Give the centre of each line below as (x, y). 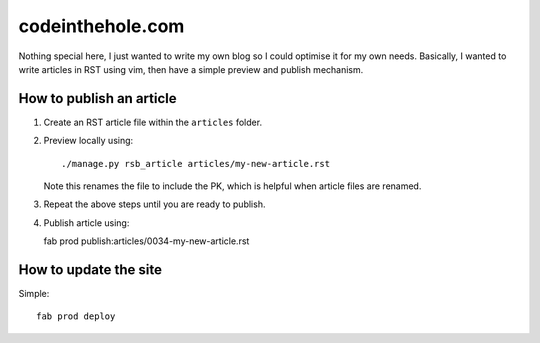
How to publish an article (97, 98)
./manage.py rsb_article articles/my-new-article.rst (195, 163)
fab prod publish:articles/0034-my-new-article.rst (146, 241)
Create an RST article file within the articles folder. (153, 122)
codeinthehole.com (101, 26)
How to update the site (90, 269)
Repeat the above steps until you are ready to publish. (154, 204)
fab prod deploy (76, 316)
